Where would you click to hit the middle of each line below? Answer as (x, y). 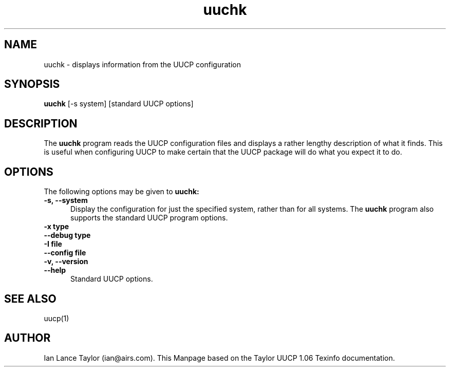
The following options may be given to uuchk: (121, 192)
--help (55, 270)
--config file (65, 253)
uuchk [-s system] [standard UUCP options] (119, 104)
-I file (53, 244)
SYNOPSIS (32, 84)
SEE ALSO (30, 299)
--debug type (67, 235)
